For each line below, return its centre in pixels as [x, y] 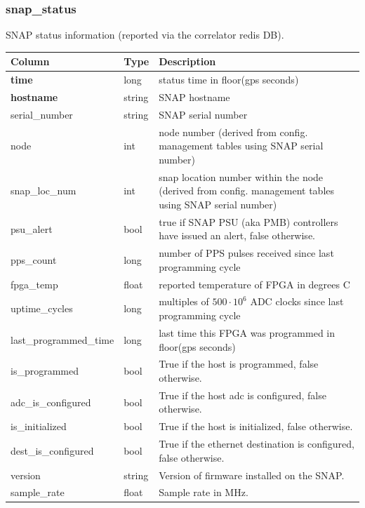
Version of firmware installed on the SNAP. [252, 475]
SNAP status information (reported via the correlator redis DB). [145, 35]
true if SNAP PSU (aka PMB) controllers [248, 221]
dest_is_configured [52, 450]
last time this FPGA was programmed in [247, 332]
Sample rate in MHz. [204, 492]
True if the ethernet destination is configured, [257, 444]
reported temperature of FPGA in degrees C [254, 284]
